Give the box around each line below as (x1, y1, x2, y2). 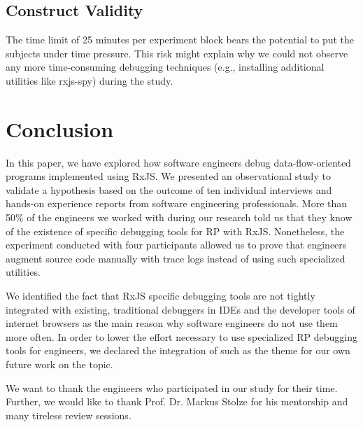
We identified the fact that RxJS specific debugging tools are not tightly (6, 288, 315, 303)
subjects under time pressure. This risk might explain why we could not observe (6, 45, 348, 60)
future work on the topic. (6, 357, 113, 372)
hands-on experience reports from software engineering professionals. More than (6, 196, 348, 211)
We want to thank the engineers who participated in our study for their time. (6, 380, 338, 395)
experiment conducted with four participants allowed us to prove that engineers (6, 237, 347, 252)
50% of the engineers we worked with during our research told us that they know (6, 210, 353, 225)
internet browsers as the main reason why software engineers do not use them (6, 316, 338, 330)
